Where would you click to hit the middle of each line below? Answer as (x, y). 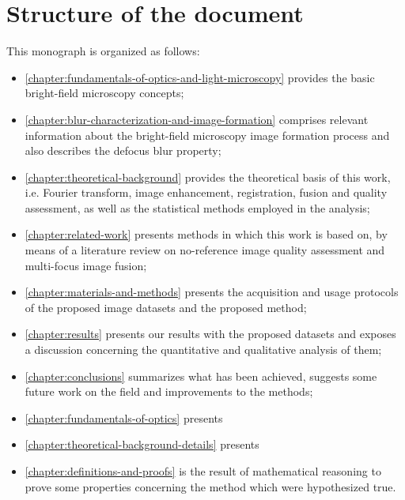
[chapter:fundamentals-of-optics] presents (124, 417)
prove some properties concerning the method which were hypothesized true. (210, 486)
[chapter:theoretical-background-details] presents (142, 444)
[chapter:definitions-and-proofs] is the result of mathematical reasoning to (203, 471)
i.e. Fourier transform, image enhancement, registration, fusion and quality (206, 192)
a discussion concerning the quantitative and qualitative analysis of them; (203, 350)
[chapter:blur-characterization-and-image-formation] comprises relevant (197, 119)
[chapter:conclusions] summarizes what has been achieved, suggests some (201, 376)
